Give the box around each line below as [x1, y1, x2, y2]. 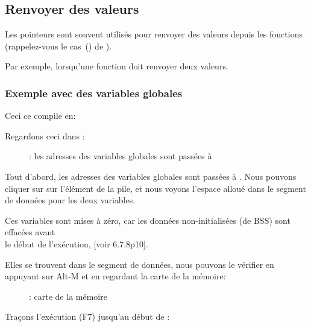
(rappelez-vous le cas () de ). [5, 39, 112, 52]
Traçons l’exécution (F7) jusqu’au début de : [5, 310, 170, 323]
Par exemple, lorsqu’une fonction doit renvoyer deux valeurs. [5, 60, 228, 72]
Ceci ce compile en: [5, 109, 76, 122]
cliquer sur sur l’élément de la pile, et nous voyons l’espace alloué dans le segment [5, 182, 306, 194]
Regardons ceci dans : [5, 129, 85, 142]
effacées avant [5, 226, 55, 238]
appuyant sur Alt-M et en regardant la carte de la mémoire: [5, 270, 226, 282]
